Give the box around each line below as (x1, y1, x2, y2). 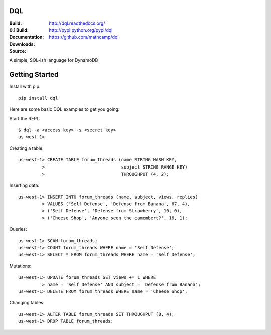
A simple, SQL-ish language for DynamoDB (9, 57, 98, 63)
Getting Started (9, 70, 59, 79)
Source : (9, 48, 27, 54)
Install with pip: (9, 83, 41, 90)
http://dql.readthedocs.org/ (49, 20, 105, 26)
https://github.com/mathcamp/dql (49, 34, 119, 40)
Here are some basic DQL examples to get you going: (9, 106, 120, 112)
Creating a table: (9, 145, 44, 151)
